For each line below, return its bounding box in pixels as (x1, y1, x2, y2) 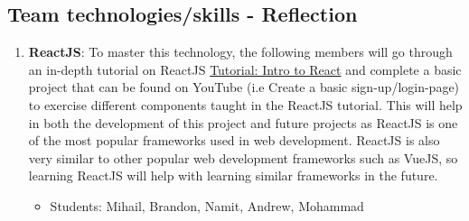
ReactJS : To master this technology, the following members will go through (28, 42, 453, 61)
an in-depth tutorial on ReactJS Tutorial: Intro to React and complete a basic (28, 60, 462, 78)
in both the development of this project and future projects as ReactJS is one (28, 113, 458, 132)
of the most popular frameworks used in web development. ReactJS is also (28, 131, 440, 150)
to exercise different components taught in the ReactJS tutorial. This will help (28, 95, 463, 114)
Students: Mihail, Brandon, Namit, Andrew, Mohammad (50, 196, 364, 215)
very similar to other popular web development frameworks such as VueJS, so (28, 148, 458, 167)
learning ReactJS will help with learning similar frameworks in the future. (28, 166, 438, 185)
